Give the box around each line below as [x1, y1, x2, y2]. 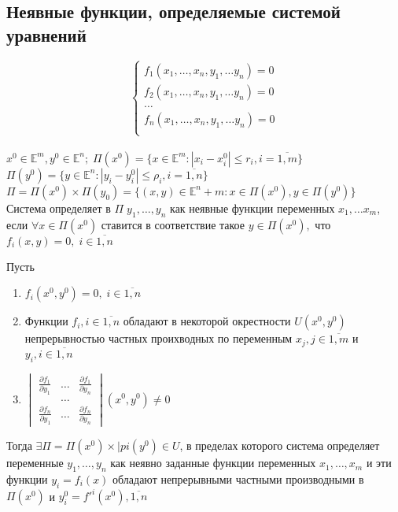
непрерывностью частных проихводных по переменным [24, 330, 293, 347]
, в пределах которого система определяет [179, 437, 380, 454]
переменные [6, 454, 64, 471]
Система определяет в [6, 199, 111, 216]
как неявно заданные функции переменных [110, 454, 316, 471]
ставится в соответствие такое [101, 216, 245, 232]
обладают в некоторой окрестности [123, 313, 291, 329]
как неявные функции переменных [170, 199, 335, 216]
